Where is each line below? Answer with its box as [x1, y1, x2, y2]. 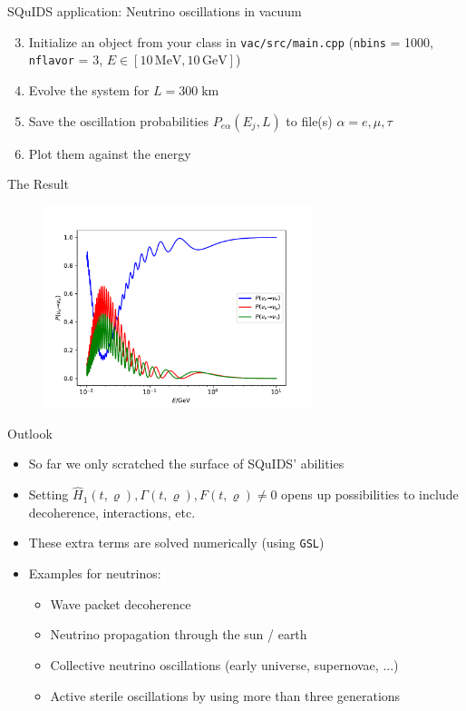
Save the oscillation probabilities [28, 111, 209, 130]
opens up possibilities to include [281, 485, 459, 504]
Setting [28, 485, 69, 504]
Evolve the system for [28, 80, 150, 99]
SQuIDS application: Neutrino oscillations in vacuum [7, 2, 302, 20]
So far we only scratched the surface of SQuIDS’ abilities [28, 454, 345, 473]
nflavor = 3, [28, 50, 103, 69]
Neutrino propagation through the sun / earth [50, 625, 307, 644]
